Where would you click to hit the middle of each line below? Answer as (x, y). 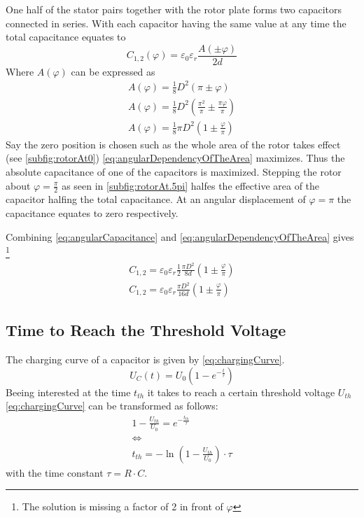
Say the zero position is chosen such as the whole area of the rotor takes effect (173, 144)
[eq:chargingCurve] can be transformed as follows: (112, 406)
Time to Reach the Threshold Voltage (146, 330)
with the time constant (55, 472)
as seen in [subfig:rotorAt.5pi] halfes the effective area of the (191, 185)
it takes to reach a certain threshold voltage (241, 392)
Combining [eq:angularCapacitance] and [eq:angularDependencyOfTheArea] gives (180, 236)
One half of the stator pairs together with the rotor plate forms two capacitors (174, 9)
